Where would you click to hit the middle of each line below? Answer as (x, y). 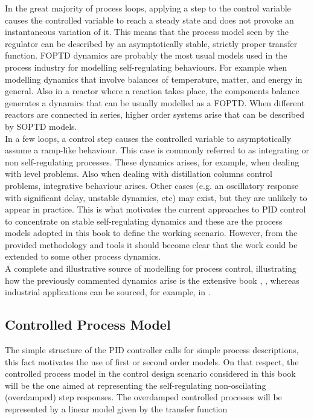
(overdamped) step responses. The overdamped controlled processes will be (143, 397)
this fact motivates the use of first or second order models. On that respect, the (152, 361)
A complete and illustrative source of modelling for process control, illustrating (151, 268)
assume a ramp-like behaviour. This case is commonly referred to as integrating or (157, 150)
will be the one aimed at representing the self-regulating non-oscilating (136, 385)
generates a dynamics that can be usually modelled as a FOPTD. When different (155, 102)
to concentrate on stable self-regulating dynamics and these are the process (144, 221)
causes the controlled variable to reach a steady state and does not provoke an (149, 20)
